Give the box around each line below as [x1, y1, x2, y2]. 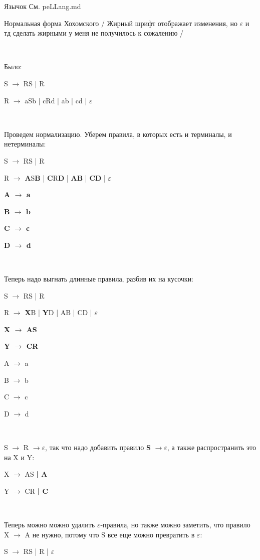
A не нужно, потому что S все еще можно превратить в [25, 529, 195, 539]
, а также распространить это [167, 442, 256, 453]
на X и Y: [4, 452, 35, 462]
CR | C [25, 485, 49, 496]
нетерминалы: [4, 138, 46, 149]
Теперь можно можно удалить [4, 519, 95, 529]
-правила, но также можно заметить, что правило [100, 519, 250, 529]
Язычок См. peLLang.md [4, 1, 81, 11]
